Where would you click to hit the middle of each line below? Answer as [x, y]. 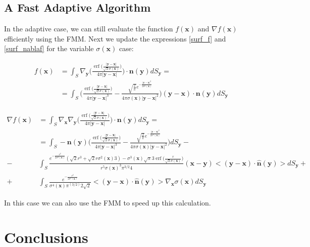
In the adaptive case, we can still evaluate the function [89, 29]
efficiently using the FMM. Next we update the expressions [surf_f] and [115, 38]
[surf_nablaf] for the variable [49, 48]
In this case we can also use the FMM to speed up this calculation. [108, 202]
